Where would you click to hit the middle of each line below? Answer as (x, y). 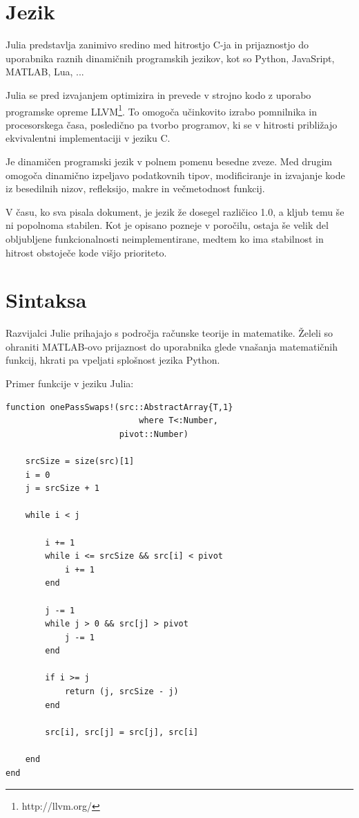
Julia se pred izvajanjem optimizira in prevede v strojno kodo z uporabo (158, 94)
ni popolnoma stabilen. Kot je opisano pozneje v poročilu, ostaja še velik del (167, 225)
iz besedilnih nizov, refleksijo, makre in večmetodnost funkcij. (135, 188)
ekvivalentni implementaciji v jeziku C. (88, 138)
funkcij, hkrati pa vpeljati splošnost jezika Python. (113, 360)
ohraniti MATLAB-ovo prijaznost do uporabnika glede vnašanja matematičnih (172, 346)
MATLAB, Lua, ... (45, 72)
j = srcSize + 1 (62, 489)
